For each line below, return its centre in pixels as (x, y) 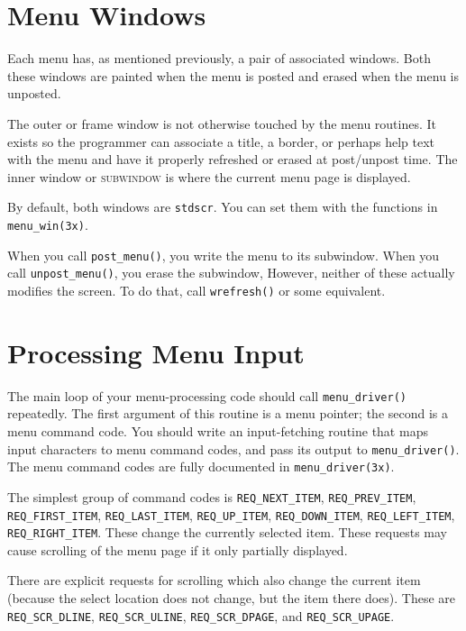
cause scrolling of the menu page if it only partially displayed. (178, 549)
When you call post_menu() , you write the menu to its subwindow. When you (224, 255)
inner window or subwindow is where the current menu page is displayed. (209, 176)
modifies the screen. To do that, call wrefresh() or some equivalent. (196, 290)
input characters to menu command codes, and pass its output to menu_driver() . (233, 448)
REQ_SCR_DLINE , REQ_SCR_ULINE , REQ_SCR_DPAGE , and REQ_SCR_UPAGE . (201, 615)
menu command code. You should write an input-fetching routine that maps (218, 430)
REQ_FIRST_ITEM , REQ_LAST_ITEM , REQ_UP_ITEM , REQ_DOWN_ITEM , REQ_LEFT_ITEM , (231, 514)
